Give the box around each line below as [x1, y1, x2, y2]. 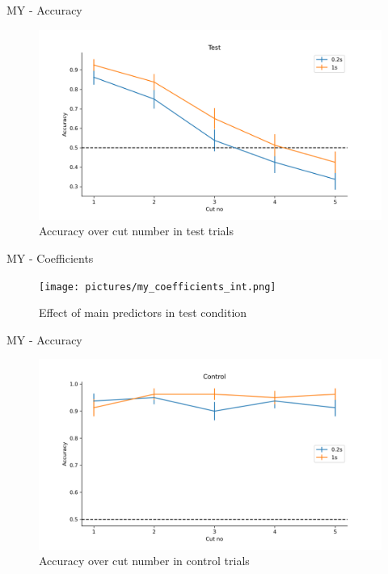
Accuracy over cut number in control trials [39, 552, 250, 569]
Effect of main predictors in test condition [39, 304, 247, 321]
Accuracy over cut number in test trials [39, 222, 234, 239]
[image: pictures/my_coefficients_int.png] [39, 281, 276, 293]
